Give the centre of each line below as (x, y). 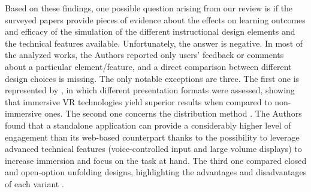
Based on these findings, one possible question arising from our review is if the (149, 8)
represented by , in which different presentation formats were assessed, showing (150, 90)
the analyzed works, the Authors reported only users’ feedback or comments (144, 55)
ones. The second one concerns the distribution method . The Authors (173, 113)
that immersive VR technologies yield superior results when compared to (138, 101)
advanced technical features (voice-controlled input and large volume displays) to (153, 149)
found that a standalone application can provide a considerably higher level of (148, 125)
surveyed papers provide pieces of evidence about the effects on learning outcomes (155, 19)
